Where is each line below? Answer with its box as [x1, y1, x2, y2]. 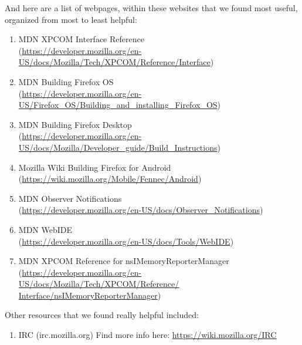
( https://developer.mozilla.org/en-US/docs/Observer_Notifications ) [18, 204, 263, 216]
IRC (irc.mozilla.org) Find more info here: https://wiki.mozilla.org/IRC [18, 329, 277, 341]
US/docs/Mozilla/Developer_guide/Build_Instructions [18, 141, 218, 153]
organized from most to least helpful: [5, 13, 137, 25]
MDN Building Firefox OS [18, 75, 114, 87]
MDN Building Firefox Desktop [18, 118, 132, 130]
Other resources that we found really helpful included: [5, 309, 199, 321]
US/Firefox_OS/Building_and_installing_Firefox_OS [18, 99, 218, 111]
